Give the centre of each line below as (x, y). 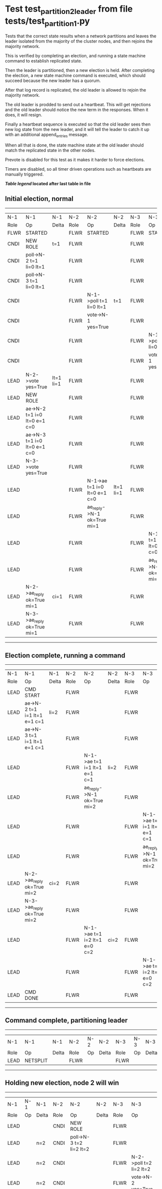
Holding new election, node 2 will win (62, 1083)
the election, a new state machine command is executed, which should (75, 76)
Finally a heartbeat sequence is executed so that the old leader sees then (78, 124)
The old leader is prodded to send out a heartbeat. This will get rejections (78, 105)
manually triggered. (24, 174)
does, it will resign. (24, 115)
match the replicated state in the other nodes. (50, 150)
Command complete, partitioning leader (66, 1020)
